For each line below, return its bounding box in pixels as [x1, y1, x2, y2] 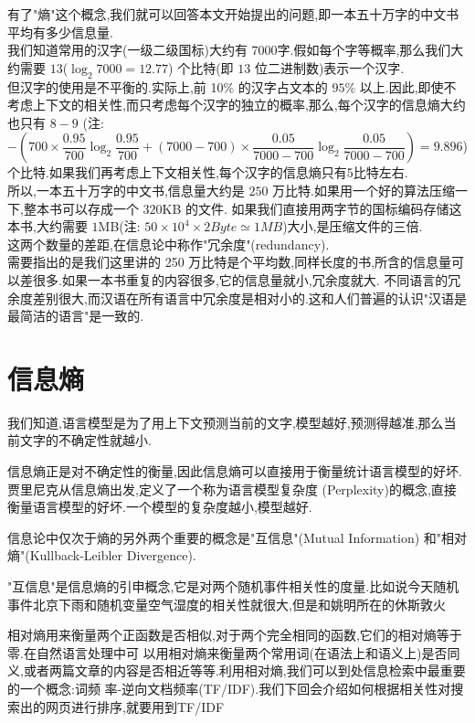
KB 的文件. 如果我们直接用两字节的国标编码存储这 [162, 198, 462, 218]
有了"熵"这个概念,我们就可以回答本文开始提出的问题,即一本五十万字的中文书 [7, 5, 459, 23]
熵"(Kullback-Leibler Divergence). [7, 546, 196, 565]
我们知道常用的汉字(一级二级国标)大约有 [7, 40, 248, 59]
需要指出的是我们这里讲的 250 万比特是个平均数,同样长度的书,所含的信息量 [7, 252, 452, 271]
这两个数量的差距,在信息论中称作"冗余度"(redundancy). [7, 234, 330, 253]
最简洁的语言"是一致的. [7, 306, 144, 325]
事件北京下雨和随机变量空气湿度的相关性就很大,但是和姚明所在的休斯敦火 [7, 594, 446, 613]
